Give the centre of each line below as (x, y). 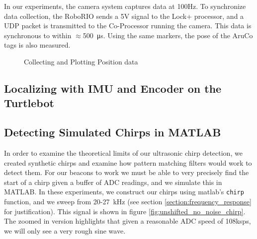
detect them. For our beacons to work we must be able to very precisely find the (127, 172)
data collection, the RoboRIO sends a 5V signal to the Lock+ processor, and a (124, 16)
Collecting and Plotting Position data (81, 61)
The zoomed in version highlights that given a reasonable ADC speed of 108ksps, (128, 221)
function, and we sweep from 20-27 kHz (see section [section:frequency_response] (128, 201)
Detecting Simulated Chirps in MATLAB (113, 132)
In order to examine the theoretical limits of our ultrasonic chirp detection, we (123, 152)
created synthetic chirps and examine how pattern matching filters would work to (128, 162)
